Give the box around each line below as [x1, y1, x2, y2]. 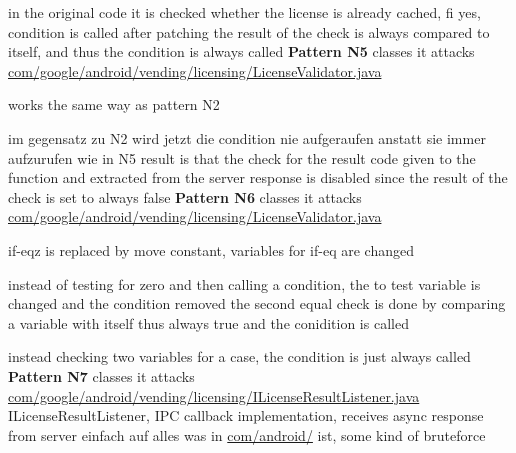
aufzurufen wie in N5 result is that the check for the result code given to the [8, 147, 476, 168]
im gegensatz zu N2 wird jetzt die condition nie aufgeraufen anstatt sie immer [8, 127, 486, 148]
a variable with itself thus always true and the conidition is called [8, 312, 409, 333]
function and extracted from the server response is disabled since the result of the [8, 167, 508, 188]
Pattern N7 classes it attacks [8, 365, 195, 386]
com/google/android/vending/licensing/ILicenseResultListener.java [8, 385, 420, 406]
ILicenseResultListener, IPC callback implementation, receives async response [8, 405, 484, 426]
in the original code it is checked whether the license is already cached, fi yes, [8, 2, 481, 22]
